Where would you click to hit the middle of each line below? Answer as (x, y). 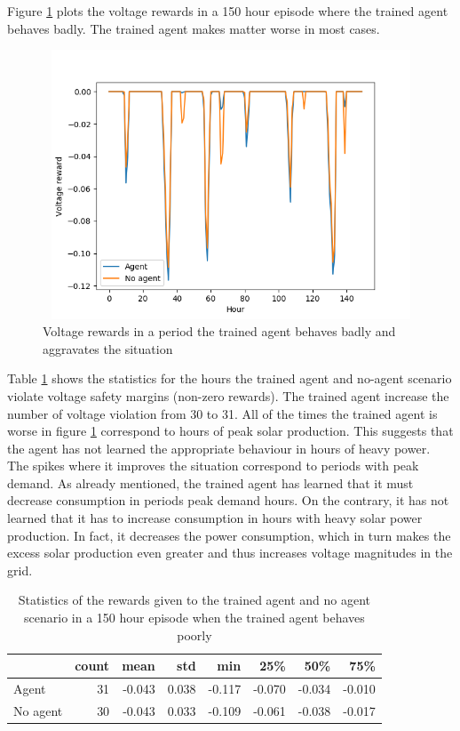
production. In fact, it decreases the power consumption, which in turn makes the (229, 535)
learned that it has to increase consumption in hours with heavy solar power (215, 518)
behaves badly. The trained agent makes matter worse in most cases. (194, 28)
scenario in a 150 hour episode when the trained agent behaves (194, 618)
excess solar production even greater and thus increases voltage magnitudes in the (230, 553)
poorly (194, 635)
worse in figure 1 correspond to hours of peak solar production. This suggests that (230, 431)
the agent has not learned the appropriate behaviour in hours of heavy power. (219, 448)
